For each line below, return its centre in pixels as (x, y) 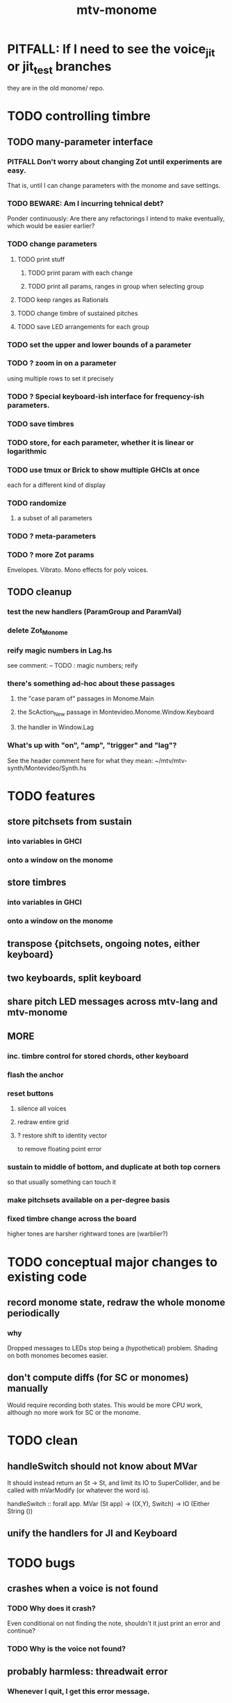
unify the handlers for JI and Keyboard (92, 1533)
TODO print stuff (41, 259)
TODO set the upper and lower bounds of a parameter (99, 344)
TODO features (51, 796)
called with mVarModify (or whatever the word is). (79, 1490)
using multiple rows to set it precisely (60, 378)
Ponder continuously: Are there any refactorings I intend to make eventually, (116, 218)
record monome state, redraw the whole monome (116, 1303)
